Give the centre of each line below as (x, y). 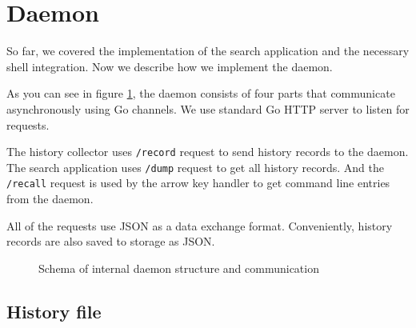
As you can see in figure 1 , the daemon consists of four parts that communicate (201, 93)
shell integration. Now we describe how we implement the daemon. (170, 66)
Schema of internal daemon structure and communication (179, 268)
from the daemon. (50, 199)
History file (54, 311)
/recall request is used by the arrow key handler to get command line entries (198, 183)
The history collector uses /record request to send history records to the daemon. (208, 152)
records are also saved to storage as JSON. (111, 241)
